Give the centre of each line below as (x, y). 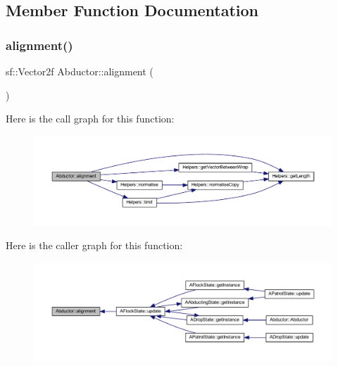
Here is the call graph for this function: (90, 119)
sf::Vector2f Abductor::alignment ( (80, 71)
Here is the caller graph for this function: (94, 245)
